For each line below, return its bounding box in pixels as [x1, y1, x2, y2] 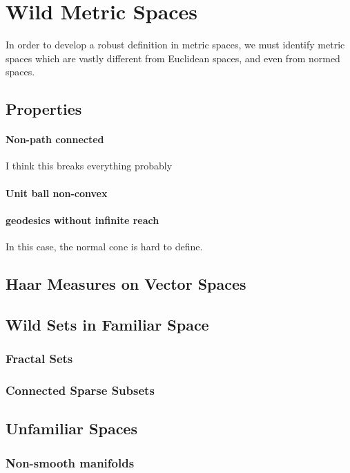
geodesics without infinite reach [6, 212, 159, 227]
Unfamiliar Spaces [6, 418, 137, 439]
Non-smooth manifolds [6, 454, 135, 471]
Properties [6, 98, 82, 120]
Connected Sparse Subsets [6, 381, 155, 398]
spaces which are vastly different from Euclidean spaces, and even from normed [6, 50, 340, 65]
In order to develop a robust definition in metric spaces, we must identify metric [6, 37, 345, 52]
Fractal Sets [6, 350, 73, 367]
